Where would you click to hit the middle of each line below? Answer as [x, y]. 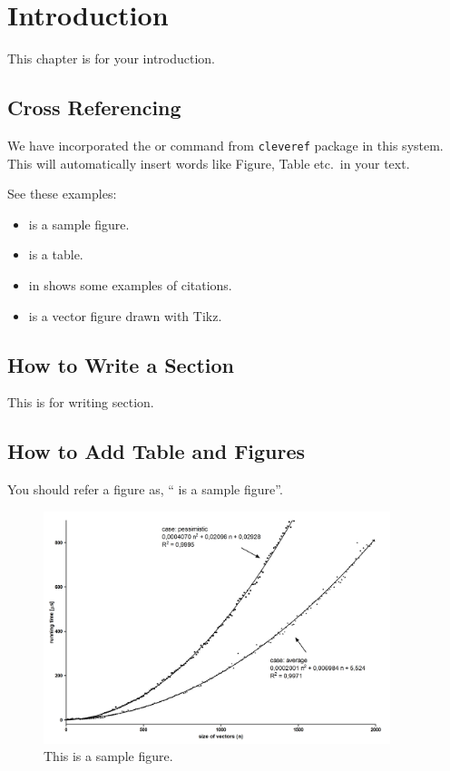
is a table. [56, 254]
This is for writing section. [81, 402]
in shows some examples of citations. [130, 284]
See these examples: [62, 194]
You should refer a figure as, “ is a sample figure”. [145, 489]
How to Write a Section [121, 364]
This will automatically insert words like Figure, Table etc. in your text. [209, 163]
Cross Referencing [94, 107]
